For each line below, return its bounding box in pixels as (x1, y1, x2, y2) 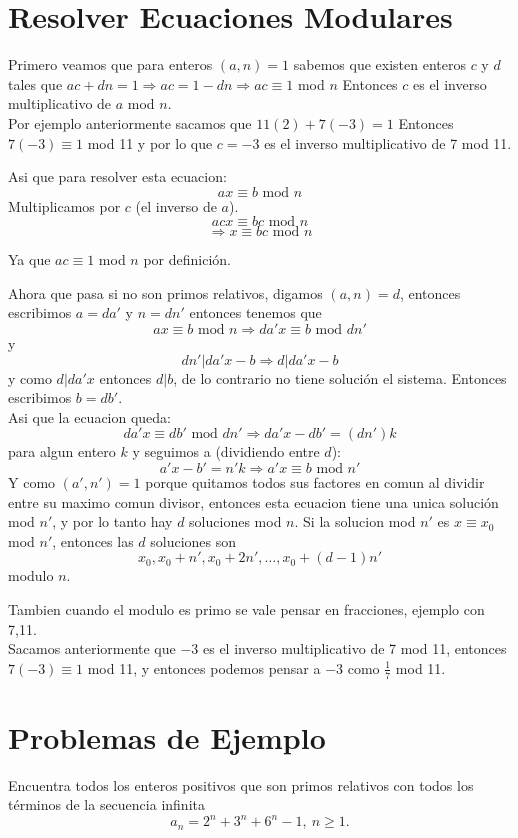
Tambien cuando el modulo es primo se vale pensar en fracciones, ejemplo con (8, 599, 485, 619)
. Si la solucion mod (294, 511, 416, 532)
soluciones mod (189, 511, 282, 532)
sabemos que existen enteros (293, 54, 466, 75)
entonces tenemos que (189, 302, 322, 323)
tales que (8, 73, 63, 94)
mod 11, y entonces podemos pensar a (87, 657, 321, 678)
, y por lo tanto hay (52, 511, 173, 532)
